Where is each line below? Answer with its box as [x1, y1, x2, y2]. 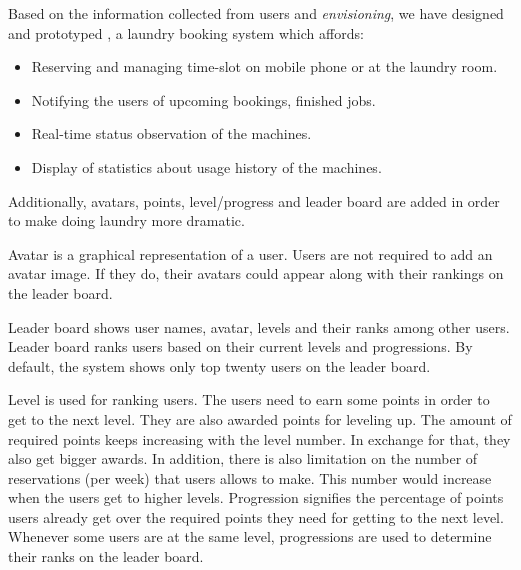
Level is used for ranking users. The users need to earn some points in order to [8, 389, 490, 410]
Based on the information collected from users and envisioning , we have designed [8, 3, 504, 23]
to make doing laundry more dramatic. [8, 210, 245, 231]
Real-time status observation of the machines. [31, 123, 312, 144]
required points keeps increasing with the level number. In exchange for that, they [8, 428, 511, 449]
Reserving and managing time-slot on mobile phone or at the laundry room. [31, 56, 498, 77]
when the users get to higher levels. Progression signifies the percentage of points [8, 487, 504, 508]
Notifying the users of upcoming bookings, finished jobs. [31, 89, 376, 110]
